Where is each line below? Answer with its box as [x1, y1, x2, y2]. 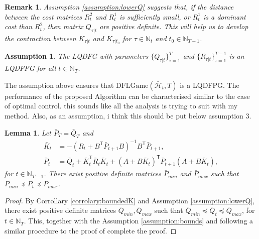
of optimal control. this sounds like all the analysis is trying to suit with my [5, 100, 238, 111]
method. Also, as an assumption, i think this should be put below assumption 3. [5, 110, 251, 121]
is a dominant [203, 11, 246, 22]
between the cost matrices [5, 11, 82, 22]
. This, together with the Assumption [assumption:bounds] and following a [24, 215, 253, 226]
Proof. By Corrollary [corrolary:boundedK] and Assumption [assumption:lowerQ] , [5, 195, 255, 205]
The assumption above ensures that [5, 79, 114, 90]
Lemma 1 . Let [5, 127, 51, 138]
